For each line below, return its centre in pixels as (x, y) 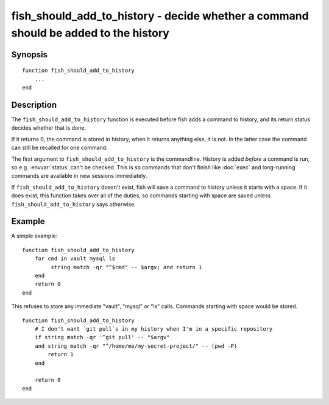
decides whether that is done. (49, 128)
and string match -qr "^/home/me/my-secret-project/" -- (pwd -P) (136, 346)
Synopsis (30, 55)
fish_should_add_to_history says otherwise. (74, 204)
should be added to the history (90, 33)
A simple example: (34, 236)
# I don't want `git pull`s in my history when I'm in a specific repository (154, 329)
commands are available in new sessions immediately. (79, 176)
